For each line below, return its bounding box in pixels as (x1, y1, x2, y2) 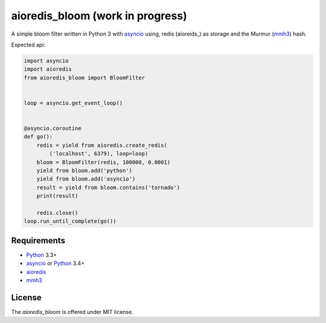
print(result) (36, 193, 78, 199)
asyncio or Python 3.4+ (26, 260, 85, 267)
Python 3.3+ (26, 251, 57, 258)
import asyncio (24, 57, 69, 64)
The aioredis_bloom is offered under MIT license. (11, 308, 134, 315)
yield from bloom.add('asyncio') (36, 176, 136, 182)
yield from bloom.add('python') (36, 167, 133, 174)
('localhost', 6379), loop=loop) (49, 150, 149, 157)
